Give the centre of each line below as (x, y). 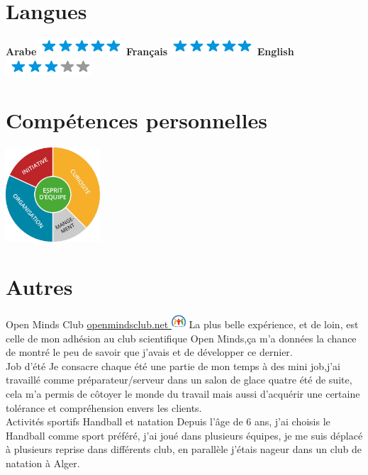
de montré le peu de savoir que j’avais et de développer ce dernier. (149, 352)
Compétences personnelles (136, 120)
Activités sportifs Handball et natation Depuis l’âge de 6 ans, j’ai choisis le (168, 421)
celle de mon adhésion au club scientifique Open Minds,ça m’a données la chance (181, 338)
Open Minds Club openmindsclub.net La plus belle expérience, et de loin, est (182, 324)
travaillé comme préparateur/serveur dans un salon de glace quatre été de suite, (179, 380)
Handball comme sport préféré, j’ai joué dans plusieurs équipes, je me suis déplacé (184, 435)
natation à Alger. (43, 463)
